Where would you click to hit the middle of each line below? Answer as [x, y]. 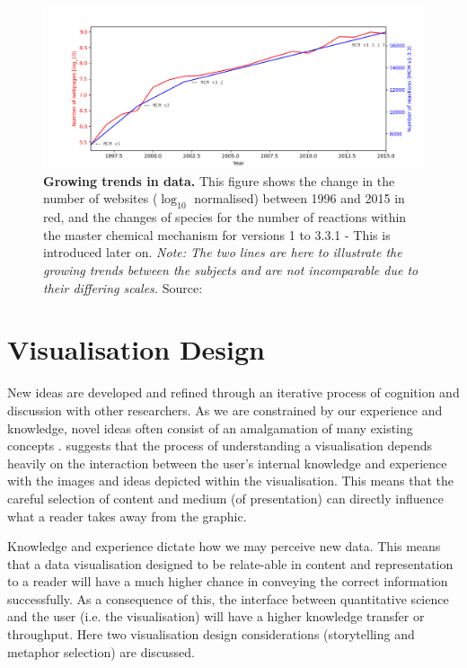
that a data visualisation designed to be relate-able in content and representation [230, 563]
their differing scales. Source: [123, 287]
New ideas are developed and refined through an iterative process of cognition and [233, 392]
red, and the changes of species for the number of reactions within [225, 217]
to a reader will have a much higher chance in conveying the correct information [228, 581]
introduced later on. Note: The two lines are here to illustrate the [223, 252]
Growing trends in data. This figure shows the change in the [219, 180]
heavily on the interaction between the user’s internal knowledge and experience [227, 463]
